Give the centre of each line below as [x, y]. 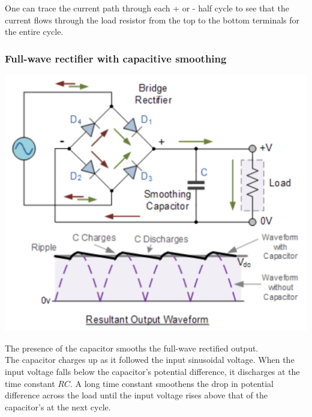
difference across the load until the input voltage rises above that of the [136, 395]
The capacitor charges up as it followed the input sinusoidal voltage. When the [150, 360]
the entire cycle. [34, 32]
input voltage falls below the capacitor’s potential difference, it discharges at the [152, 372]
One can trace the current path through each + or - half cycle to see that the [147, 8]
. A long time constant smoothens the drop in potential [172, 383]
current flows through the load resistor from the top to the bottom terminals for [152, 20]
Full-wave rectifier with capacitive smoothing [116, 58]
